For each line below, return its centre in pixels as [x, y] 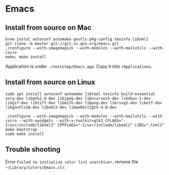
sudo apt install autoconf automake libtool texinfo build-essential [80, 94]
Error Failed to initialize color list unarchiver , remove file [72, 162]
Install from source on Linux [50, 82]
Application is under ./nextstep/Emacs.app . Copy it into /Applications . [79, 66]
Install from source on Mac [48, 28]
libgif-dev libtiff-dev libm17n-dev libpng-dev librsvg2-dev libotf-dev [84, 103]
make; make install [26, 57]
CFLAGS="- [115, 120]
